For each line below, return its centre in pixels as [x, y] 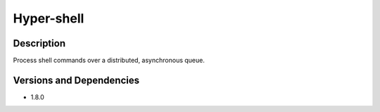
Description [39, 43]
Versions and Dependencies [76, 80]
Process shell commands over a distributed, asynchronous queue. [109, 61]
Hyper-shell [49, 18]
